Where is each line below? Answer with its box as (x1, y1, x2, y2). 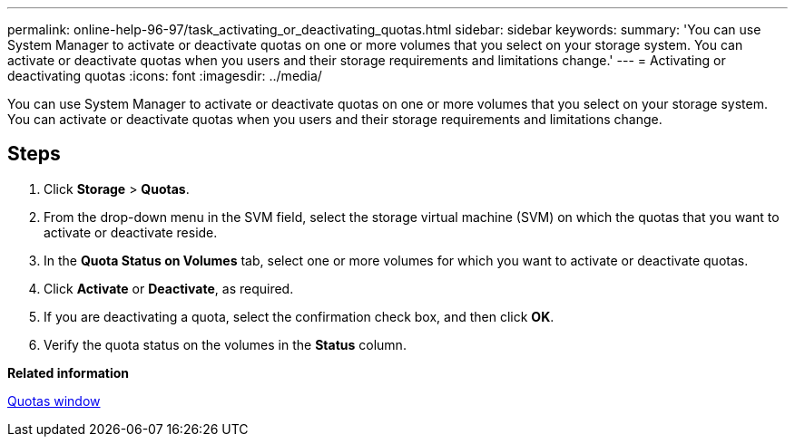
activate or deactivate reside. (44, 224, 218, 240)
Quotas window (7, 392, 101, 409)
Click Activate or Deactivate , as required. (44, 280, 294, 296)
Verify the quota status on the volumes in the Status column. (44, 336, 407, 352)
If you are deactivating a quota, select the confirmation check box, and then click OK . (44, 308, 555, 324)
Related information (7, 364, 130, 381)
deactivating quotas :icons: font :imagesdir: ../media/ (7, 68, 322, 83)
